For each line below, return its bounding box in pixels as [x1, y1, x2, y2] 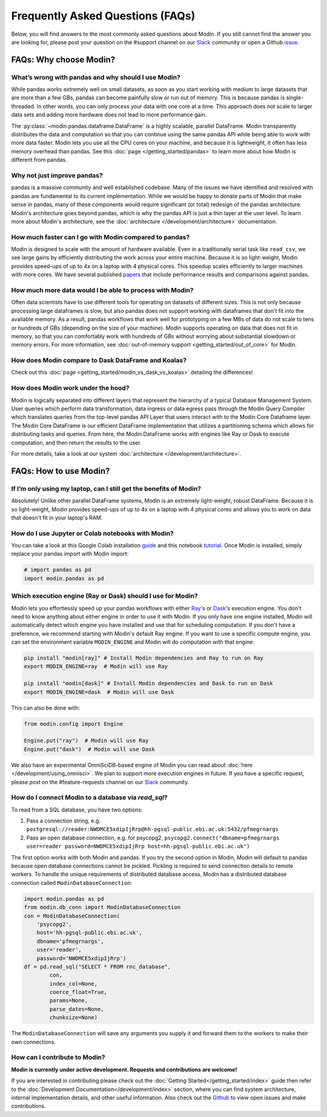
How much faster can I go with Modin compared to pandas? [11, 233, 190, 241]
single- [285, 94, 304, 101]
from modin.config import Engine [24, 720, 124, 727]
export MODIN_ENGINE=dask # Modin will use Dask [24, 689, 174, 695]
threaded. [11, 102, 36, 110]
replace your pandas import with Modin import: [11, 550, 129, 558]
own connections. [11, 1038, 56, 1045]
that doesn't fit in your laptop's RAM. [11, 514, 103, 521]
